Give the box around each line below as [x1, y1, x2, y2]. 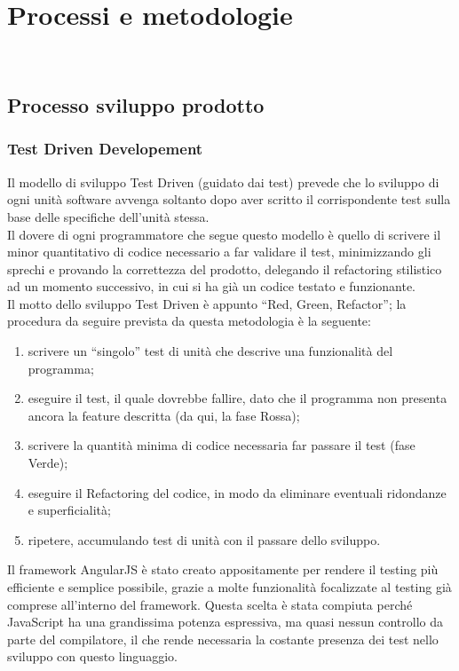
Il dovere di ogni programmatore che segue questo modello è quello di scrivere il [7, 225, 441, 243]
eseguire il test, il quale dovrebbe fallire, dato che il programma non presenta [28, 389, 447, 407]
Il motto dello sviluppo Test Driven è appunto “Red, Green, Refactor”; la [7, 294, 407, 312]
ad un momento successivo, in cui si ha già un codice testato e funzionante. [7, 277, 416, 296]
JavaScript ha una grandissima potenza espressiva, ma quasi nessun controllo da [7, 612, 443, 631]
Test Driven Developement [7, 138, 203, 160]
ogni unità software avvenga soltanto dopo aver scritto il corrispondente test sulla [7, 190, 451, 209]
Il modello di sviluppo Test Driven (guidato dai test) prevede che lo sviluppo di [7, 172, 439, 191]
